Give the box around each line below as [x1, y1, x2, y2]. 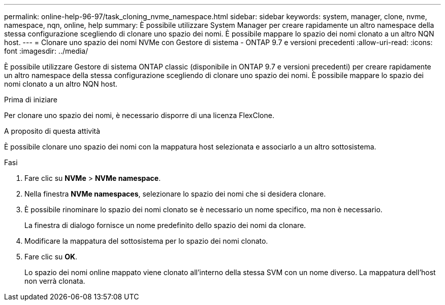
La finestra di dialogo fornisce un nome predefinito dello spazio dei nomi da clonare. [24, 221, 306, 230]
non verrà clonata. [24, 277, 85, 285]
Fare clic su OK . [24, 252, 78, 261]
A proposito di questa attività [4, 127, 101, 135]
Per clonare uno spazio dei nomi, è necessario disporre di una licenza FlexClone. [4, 111, 274, 120]
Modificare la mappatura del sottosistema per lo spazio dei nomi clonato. [24, 237, 268, 245]
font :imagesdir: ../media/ [4, 47, 88, 55]
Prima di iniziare [4, 95, 57, 104]
